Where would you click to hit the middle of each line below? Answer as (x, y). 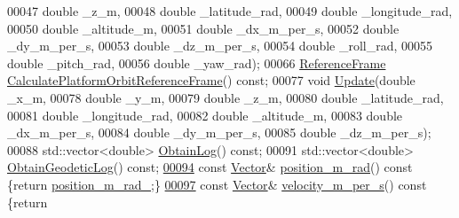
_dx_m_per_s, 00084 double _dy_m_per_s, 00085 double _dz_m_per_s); (219, 132)
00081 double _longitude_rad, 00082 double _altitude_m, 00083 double (205, 115)
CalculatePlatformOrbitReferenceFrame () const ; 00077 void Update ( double (211, 80)
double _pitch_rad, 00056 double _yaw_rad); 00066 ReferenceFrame (197, 62)
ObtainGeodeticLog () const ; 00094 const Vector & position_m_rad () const (210, 167)
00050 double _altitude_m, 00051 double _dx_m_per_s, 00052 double (203, 28)
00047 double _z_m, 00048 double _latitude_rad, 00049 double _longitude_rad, (230, 11)
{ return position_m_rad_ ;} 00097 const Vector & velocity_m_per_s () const (217, 184)
